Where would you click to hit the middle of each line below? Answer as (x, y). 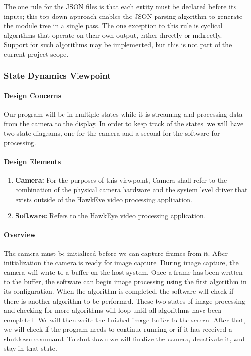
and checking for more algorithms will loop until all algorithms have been (113, 310)
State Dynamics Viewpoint (57, 76)
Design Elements (32, 161)
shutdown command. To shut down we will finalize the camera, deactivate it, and (124, 338)
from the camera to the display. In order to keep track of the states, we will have (124, 123)
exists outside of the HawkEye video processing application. (104, 199)
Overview (20, 234)
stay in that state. (31, 348)
